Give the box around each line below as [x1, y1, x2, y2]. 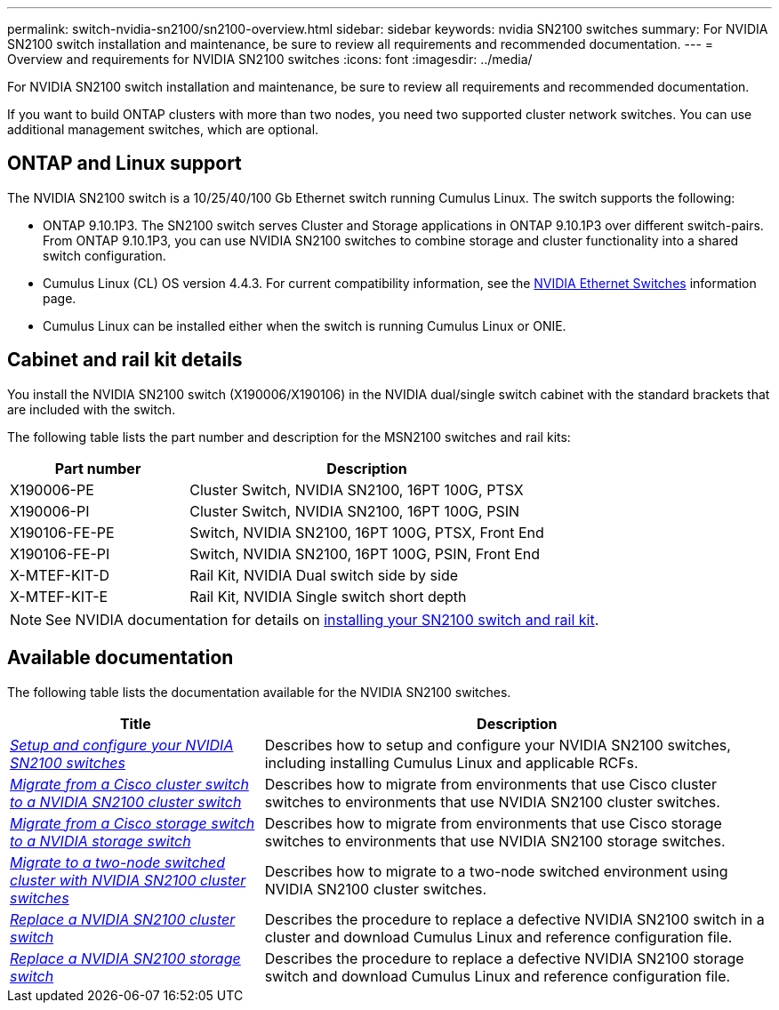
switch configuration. [43, 247, 166, 263]
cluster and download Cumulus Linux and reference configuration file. [264, 927, 733, 946]
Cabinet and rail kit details [7, 349, 243, 372]
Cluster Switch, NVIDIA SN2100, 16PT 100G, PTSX [189, 480, 524, 499]
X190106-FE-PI [10, 544, 110, 563]
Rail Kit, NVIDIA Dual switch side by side [189, 565, 459, 584]
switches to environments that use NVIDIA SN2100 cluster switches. [264, 792, 720, 811]
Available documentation [7, 646, 234, 669]
